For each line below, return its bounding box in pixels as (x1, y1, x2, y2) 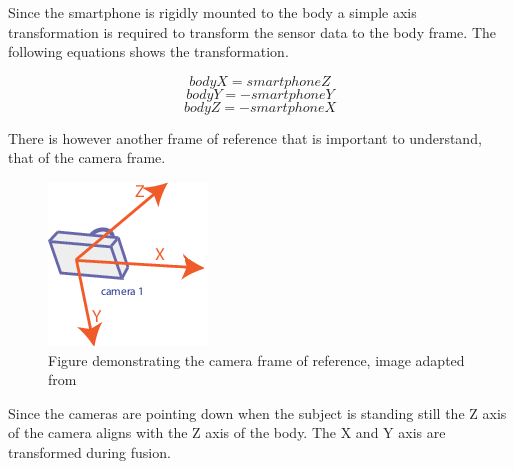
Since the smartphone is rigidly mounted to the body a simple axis (8, 2, 417, 22)
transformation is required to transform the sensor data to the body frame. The (8, 21, 496, 42)
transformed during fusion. (8, 441, 171, 462)
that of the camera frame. (8, 147, 166, 168)
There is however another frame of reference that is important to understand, (8, 127, 482, 148)
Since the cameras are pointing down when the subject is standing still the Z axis (8, 402, 507, 423)
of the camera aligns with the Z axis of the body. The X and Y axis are (8, 422, 446, 443)
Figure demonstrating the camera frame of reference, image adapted (48, 349, 465, 370)
